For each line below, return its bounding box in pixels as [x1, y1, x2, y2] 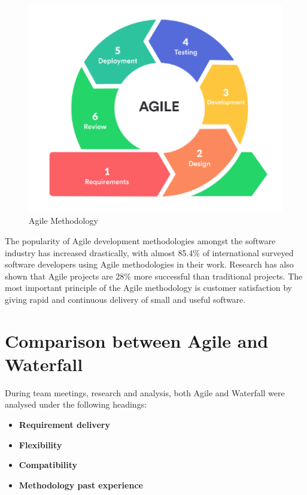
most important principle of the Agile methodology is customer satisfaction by [5, 281, 293, 294]
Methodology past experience [19, 478, 143, 491]
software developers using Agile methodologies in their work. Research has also [5, 258, 294, 271]
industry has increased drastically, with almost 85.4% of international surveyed [5, 246, 294, 259]
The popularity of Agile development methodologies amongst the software [5, 235, 276, 247]
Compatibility [19, 458, 78, 471]
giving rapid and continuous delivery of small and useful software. [5, 293, 246, 305]
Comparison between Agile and [5, 328, 269, 353]
